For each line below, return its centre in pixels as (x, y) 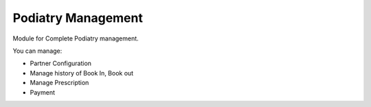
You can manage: (37, 51)
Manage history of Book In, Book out (82, 73)
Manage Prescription (59, 83)
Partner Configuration (61, 63)
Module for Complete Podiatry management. (76, 38)
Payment (42, 92)
